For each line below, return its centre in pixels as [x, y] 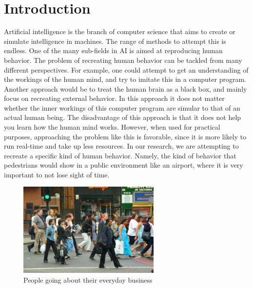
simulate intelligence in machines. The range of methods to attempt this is [115, 41]
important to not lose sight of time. [57, 175]
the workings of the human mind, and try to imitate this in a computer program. [125, 79]
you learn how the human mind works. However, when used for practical [112, 127]
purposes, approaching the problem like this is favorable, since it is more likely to [125, 136]
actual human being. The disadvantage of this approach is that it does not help [123, 117]
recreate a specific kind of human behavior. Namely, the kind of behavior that [120, 155]
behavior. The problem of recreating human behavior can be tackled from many [123, 60]
